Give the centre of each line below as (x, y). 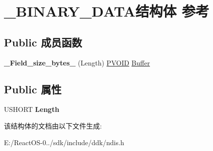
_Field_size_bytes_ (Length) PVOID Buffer (77, 62)
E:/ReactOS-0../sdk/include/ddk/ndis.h (64, 142)
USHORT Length (32, 109)
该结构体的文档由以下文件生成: (53, 125)
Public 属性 (33, 89)
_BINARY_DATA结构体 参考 (107, 11)
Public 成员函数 (43, 42)
